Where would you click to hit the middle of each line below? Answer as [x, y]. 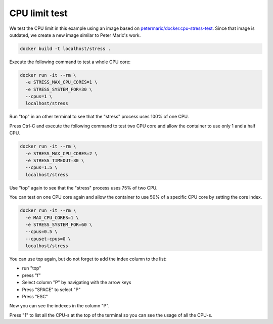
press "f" [31, 275]
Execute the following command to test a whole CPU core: [70, 62]
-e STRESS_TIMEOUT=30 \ [55, 160]
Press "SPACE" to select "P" [51, 289]
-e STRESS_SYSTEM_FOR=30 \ [59, 89]
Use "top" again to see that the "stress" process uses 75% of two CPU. [83, 188]
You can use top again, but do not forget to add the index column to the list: [88, 259]
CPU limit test [38, 13]
